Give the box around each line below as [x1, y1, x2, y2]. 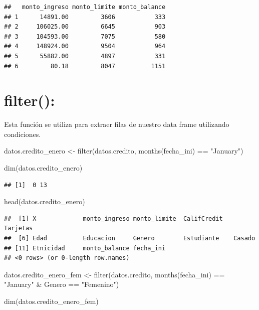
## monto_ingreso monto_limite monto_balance [4, 4, 166, 11]
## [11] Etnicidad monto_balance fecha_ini [4, 244, 166, 252]
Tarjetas [4, 225, 33, 232]
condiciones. [4, 128, 41, 139]
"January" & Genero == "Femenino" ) [4, 279, 119, 289]
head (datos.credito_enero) [4, 196, 85, 207]
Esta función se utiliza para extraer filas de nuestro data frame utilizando [4, 119, 229, 129]
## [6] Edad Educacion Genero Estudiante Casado [4, 235, 255, 242]
